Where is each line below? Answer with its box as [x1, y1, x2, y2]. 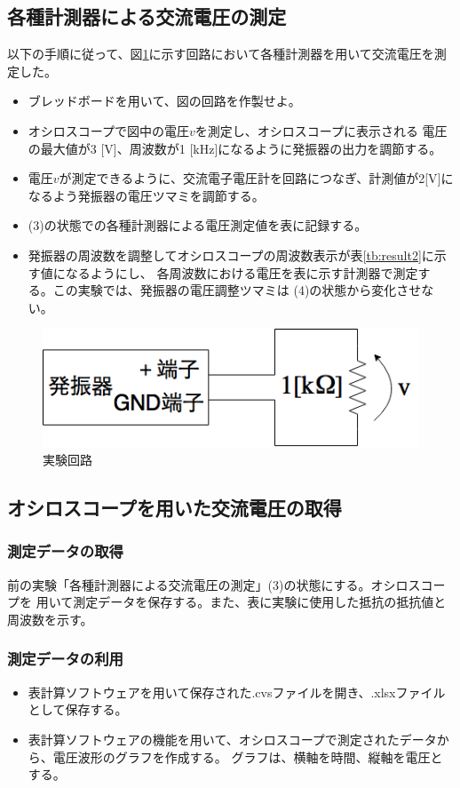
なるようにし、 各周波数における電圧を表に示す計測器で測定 [65, 263, 418, 282]
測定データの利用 [7, 648, 123, 670]
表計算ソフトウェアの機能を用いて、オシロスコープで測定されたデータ [28, 729, 437, 748]
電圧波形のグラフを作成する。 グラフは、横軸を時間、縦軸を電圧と [52, 747, 443, 766]
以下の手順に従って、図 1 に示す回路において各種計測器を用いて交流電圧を [7, 44, 434, 63]
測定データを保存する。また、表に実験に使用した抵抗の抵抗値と [73, 593, 447, 611]
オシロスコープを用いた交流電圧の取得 [7, 494, 342, 521]
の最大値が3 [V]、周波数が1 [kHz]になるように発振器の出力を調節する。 [28, 139, 442, 157]
